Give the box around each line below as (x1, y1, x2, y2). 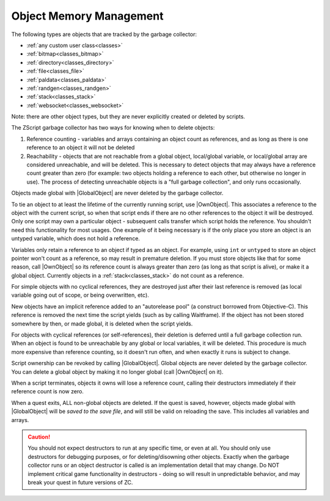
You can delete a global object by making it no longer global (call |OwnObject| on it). (11, 368, 224, 376)
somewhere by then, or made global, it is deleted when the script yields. (11, 320, 193, 327)
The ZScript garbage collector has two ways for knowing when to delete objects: (11, 124, 215, 132)
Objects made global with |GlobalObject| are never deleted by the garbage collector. (11, 190, 224, 197)
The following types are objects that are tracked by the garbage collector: (11, 31, 197, 38)
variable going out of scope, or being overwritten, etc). (11, 291, 149, 299)
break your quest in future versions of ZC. (28, 478, 133, 486)
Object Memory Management (11, 9, 164, 23)
